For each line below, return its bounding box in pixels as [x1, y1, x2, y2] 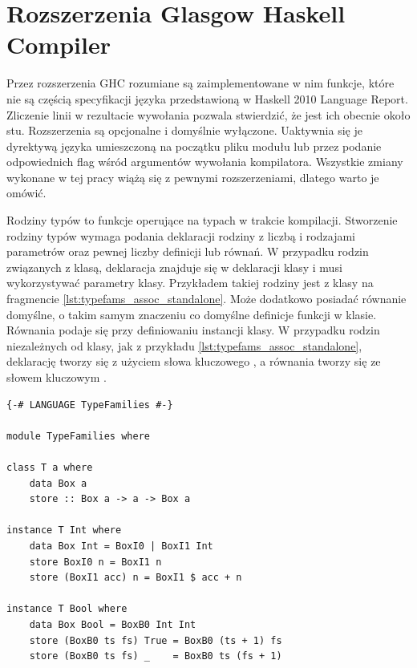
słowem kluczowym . [6, 369, 107, 385]
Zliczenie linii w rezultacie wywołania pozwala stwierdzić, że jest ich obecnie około [6, 106, 411, 123]
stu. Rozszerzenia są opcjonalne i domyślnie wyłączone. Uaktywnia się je [6, 122, 362, 139]
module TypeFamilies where [6, 430, 150, 442]
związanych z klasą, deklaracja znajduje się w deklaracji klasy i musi [6, 258, 342, 275]
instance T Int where [6, 524, 122, 536]
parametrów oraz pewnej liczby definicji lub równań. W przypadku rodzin [6, 243, 369, 260]
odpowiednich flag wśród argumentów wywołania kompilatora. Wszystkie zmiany [6, 153, 403, 170]
